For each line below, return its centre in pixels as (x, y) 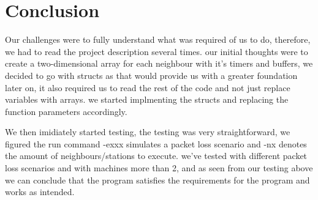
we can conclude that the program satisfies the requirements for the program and (157, 180)
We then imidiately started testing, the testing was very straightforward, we (148, 132)
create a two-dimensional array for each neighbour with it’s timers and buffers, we (159, 63)
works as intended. (40, 192)
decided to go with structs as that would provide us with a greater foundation (151, 75)
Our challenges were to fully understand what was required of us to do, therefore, (158, 39)
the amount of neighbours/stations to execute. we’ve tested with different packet (156, 156)
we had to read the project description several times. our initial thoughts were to (157, 51)
